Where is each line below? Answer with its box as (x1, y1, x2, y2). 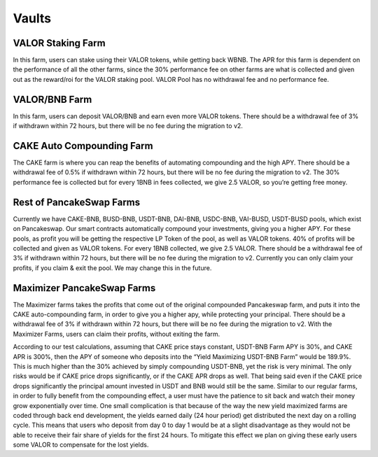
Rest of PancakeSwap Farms (13, 196, 141, 208)
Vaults (13, 10, 52, 26)
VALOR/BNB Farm (13, 93, 92, 105)
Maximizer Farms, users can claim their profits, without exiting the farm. (13, 330, 220, 338)
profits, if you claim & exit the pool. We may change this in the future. (13, 263, 212, 272)
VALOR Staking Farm (13, 37, 106, 49)
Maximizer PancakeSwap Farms (13, 282, 156, 294)
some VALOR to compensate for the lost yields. (13, 441, 149, 449)
